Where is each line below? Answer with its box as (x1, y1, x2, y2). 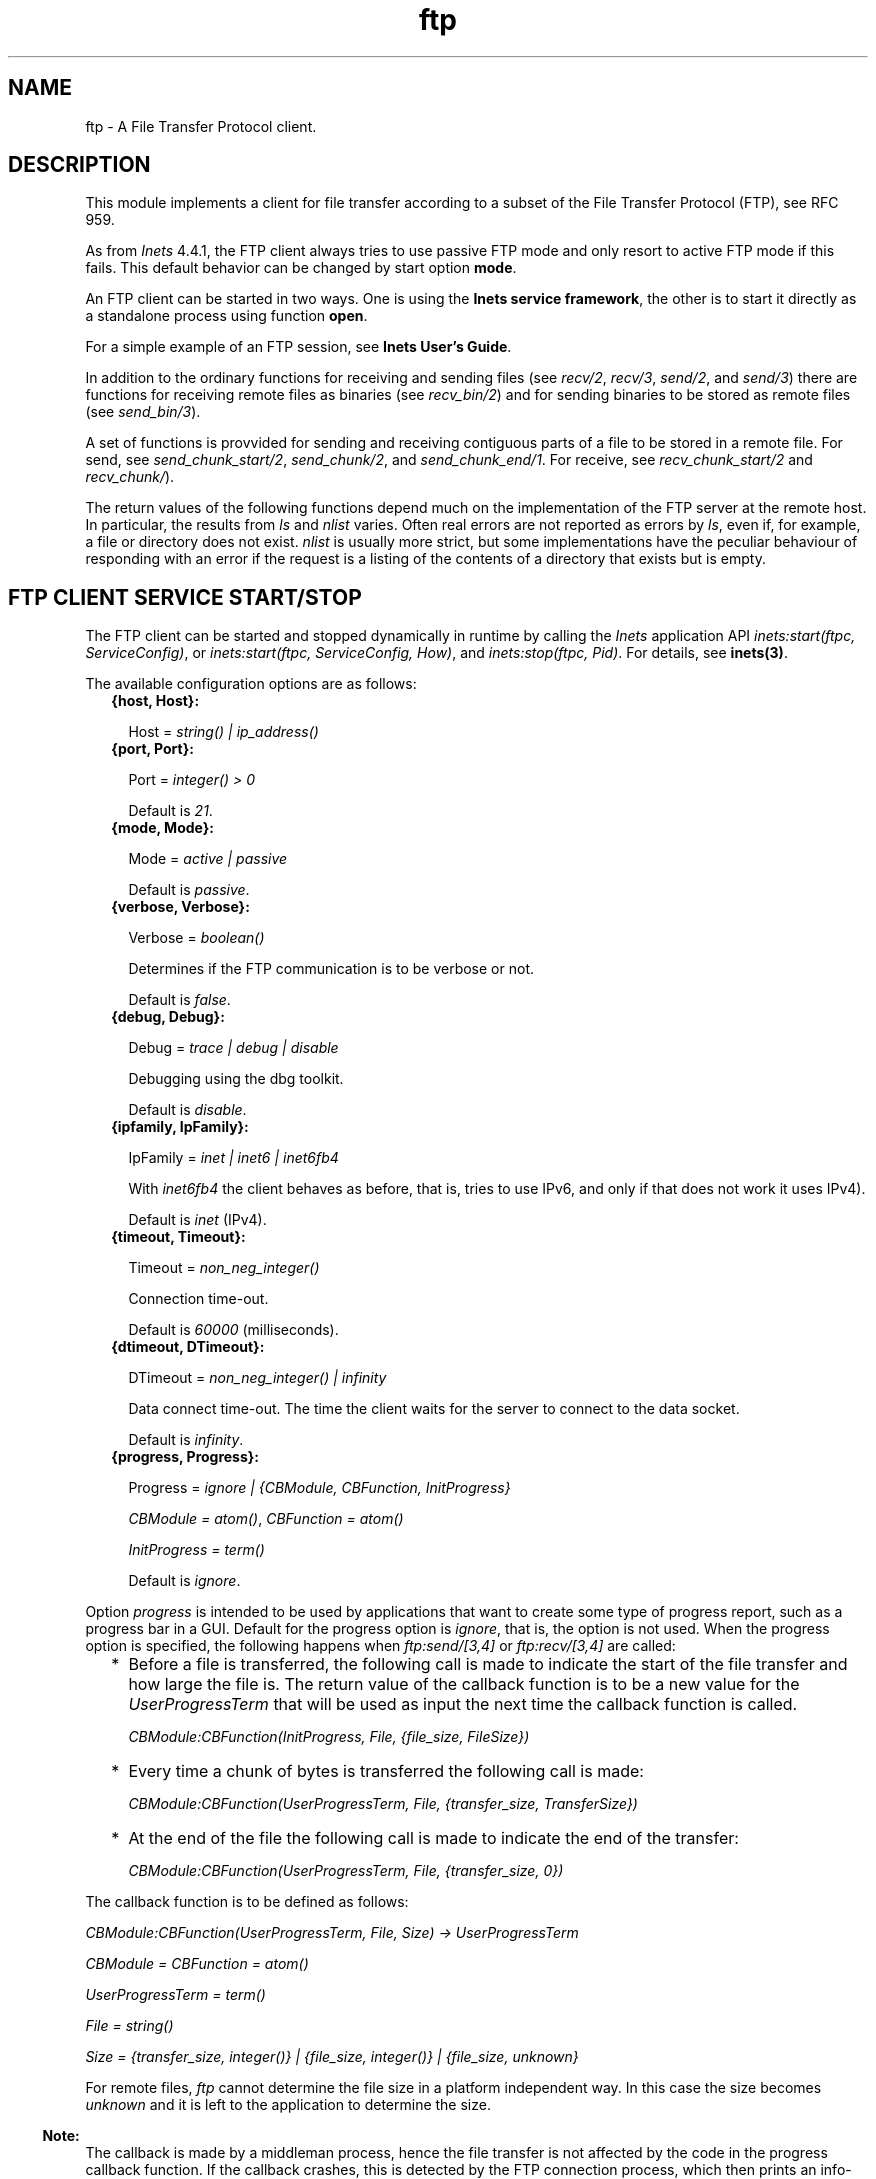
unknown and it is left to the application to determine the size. (85, 2096, 491, 2114)
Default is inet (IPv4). (128, 1211, 267, 1229)
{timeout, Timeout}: (111, 1228, 246, 1246)
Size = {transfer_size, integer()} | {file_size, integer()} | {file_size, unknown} (85, 2048, 579, 2066)
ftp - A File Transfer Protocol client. (85, 117, 317, 135)
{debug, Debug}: (111, 1008, 225, 1026)
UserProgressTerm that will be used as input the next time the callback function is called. (128, 1694, 798, 1715)
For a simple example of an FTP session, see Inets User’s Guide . (85, 338, 512, 356)
